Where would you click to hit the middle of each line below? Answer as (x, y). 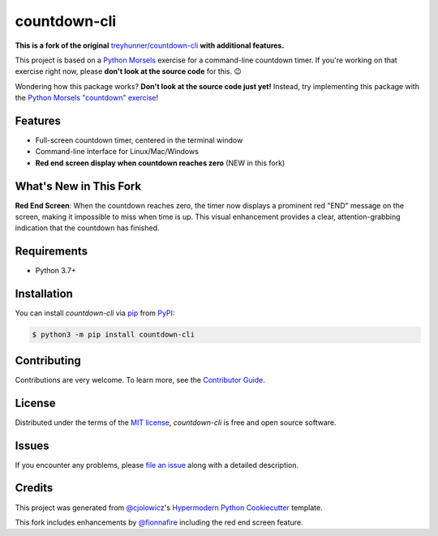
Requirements (52, 251)
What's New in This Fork (78, 186)
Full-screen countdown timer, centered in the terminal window (139, 140)
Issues (32, 446)
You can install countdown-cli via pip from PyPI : (95, 313)
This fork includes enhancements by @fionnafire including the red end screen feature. (159, 522)
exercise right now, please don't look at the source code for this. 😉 (129, 71)
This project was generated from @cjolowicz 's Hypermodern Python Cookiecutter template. (169, 508)
